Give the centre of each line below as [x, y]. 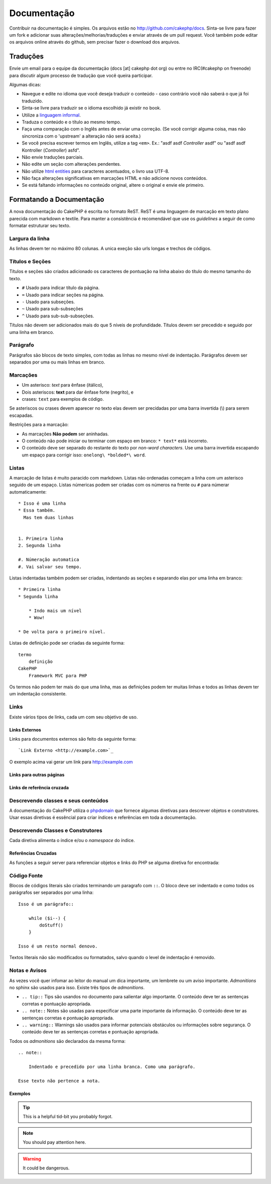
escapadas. [21, 415]
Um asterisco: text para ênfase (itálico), [63, 385]
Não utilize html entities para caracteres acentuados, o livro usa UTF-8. [96, 171]
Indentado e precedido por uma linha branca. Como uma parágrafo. [112, 1067]
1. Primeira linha [41, 539]
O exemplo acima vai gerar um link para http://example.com [71, 762]
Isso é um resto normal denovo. [58, 946]
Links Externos [25, 730]
